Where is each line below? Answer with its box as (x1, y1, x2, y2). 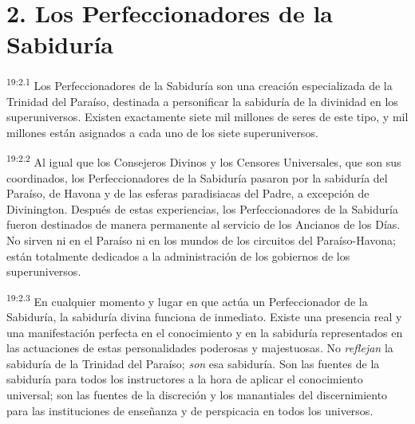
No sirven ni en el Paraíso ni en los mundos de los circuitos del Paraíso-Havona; (6, 231, 396, 248)
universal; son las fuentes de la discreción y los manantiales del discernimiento (6, 386, 388, 402)
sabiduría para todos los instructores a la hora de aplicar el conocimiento (6, 371, 363, 387)
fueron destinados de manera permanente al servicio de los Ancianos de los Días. (6, 216, 401, 233)
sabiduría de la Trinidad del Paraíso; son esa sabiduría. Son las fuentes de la (6, 355, 380, 371)
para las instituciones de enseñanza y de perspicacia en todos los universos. (6, 402, 373, 418)
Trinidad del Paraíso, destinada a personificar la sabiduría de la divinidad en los (6, 92, 398, 109)
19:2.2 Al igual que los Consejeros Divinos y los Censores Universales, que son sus (6, 151, 401, 170)
